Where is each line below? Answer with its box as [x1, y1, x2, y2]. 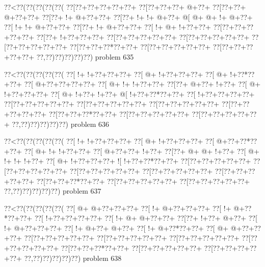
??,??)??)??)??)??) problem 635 [36, 51, 134, 62]
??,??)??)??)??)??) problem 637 [4, 185, 101, 196]
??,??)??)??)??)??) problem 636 [12, 118, 110, 129]
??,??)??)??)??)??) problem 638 [24, 252, 122, 263]
